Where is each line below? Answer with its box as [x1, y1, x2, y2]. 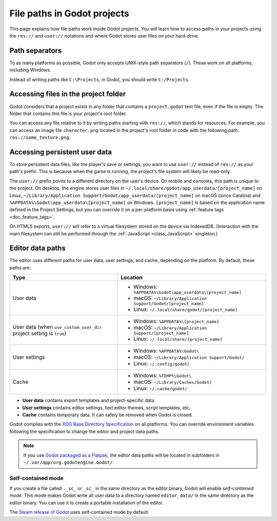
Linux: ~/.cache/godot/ [133, 385, 187, 392]
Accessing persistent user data [9, 147, 112, 156]
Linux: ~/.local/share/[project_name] [133, 336, 223, 343]
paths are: [9, 265, 31, 271]
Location [121, 274, 143, 281]
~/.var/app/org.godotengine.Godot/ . [23, 459, 114, 465]
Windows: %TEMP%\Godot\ [133, 372, 192, 379]
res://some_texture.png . [9, 134, 71, 141]
